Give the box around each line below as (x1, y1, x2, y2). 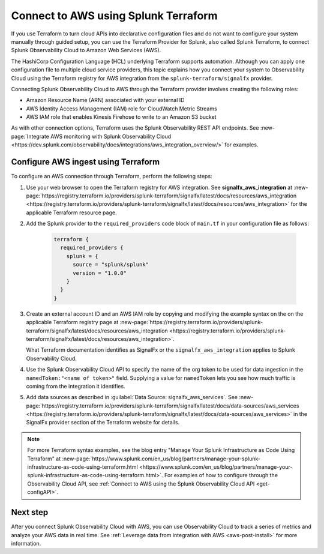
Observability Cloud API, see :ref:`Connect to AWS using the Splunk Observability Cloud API (27, 480, 255, 487)
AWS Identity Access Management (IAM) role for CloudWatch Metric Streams (26, 105, 217, 112)
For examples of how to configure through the (164, 472, 278, 479)
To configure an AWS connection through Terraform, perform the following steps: (11, 173, 212, 180)
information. (11, 540, 41, 547)
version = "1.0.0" (73, 269, 127, 276)
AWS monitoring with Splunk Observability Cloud (50, 133, 172, 140)
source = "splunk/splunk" (73, 261, 149, 268)
